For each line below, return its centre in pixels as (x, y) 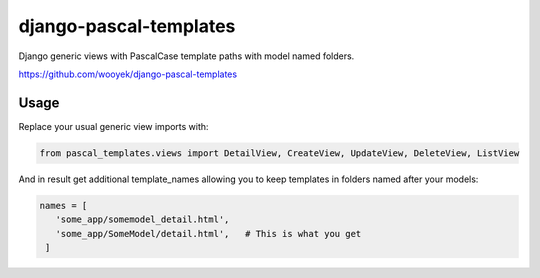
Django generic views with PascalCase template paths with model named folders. (186, 56)
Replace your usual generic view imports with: (113, 126)
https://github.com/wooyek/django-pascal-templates (128, 74)
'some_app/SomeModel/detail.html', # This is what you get (208, 233)
